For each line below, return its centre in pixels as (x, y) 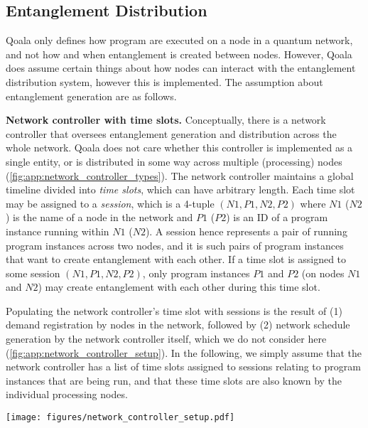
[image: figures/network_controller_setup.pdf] (120, 418)
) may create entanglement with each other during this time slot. (179, 287)
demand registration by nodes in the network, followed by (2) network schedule (178, 325)
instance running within (58, 231)
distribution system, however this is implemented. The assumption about (164, 81)
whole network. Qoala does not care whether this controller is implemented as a (179, 148)
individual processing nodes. (67, 394)
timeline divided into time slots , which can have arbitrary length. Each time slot (180, 189)
